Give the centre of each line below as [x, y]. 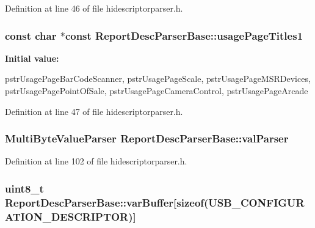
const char [31, 35]
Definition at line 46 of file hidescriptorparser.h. [94, 8]
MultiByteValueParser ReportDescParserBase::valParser [147, 138]
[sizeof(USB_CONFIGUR [239, 202]
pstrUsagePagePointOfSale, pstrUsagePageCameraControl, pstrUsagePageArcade [157, 90]
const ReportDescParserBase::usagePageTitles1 [184, 35]
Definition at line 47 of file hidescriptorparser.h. [94, 111]
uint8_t [24, 188]
